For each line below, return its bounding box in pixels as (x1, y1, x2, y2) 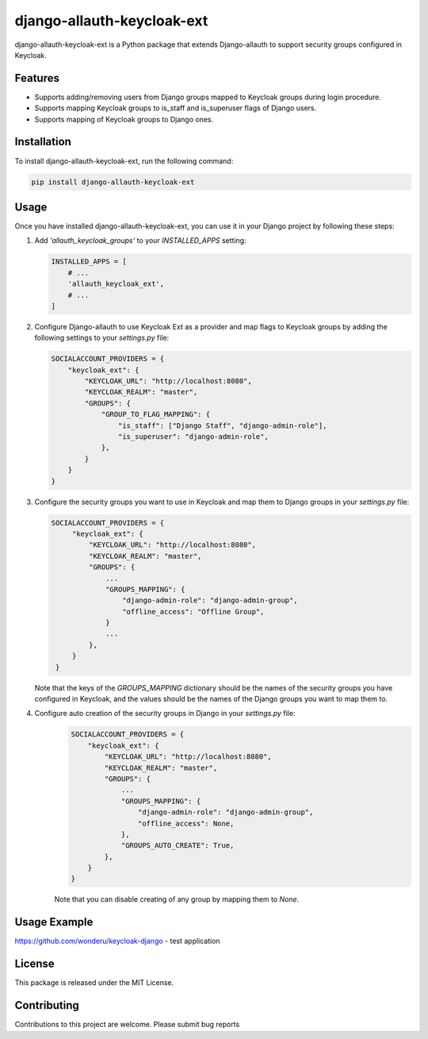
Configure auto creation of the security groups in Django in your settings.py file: (34, 709, 296, 718)
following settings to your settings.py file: (34, 333, 170, 343)
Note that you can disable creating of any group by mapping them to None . (54, 895, 300, 904)
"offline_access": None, (137, 818, 235, 828)
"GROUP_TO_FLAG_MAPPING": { (101, 410, 210, 419)
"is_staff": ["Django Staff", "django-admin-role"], (117, 421, 327, 430)
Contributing (14, 999, 79, 1012)
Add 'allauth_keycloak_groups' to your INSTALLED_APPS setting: (34, 236, 246, 245)
